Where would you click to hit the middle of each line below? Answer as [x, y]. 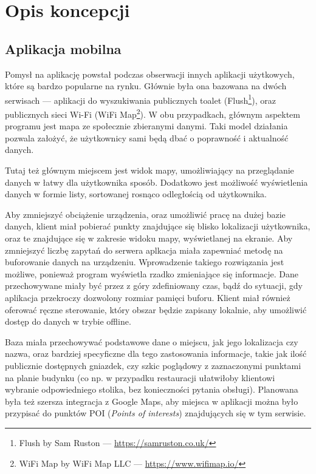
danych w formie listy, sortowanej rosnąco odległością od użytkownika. [136, 194]
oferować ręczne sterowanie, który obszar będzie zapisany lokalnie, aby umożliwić [156, 309]
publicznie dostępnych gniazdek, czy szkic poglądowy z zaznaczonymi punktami [153, 365]
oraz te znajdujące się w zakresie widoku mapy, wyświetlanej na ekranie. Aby [149, 238]
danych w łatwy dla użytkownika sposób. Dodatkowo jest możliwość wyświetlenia [156, 182]
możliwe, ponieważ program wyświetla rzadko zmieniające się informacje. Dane [152, 273]
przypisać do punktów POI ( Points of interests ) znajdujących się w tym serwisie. [156, 413]
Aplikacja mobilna [63, 48]
